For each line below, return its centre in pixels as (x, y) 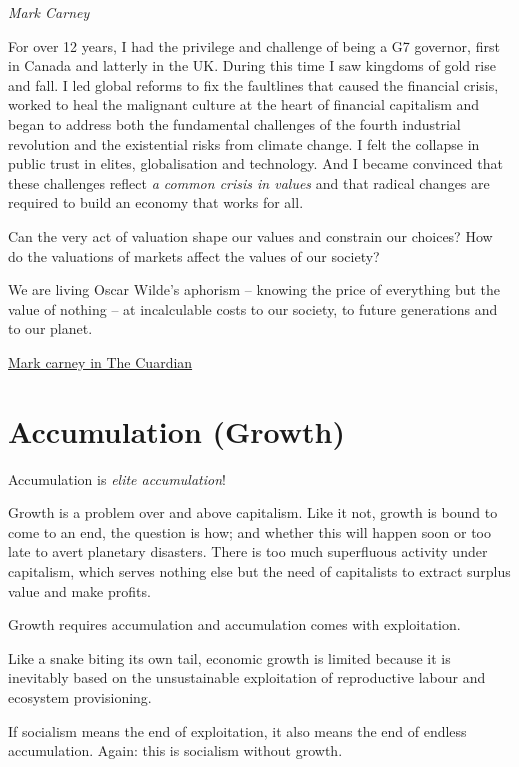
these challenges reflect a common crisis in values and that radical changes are (249, 182)
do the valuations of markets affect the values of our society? (194, 255)
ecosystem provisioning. (80, 696)
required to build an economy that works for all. (156, 202)
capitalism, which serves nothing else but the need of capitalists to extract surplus (259, 571)
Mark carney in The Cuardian (100, 361)
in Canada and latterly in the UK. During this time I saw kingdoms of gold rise (252, 65)
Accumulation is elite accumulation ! (117, 478)
